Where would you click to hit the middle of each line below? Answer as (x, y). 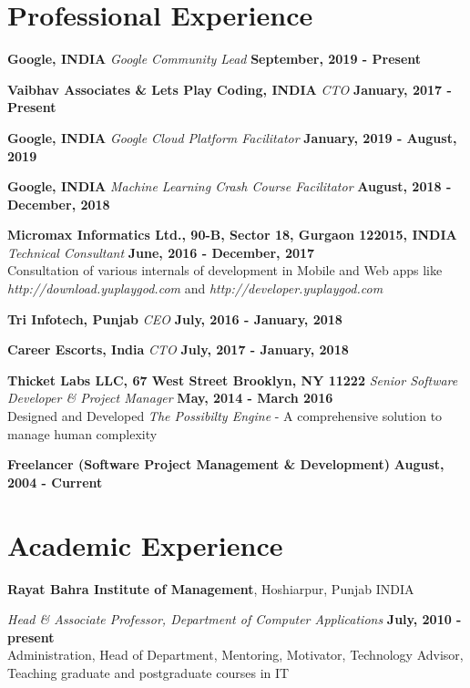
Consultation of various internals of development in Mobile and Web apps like (225, 270)
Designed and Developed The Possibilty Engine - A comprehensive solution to (225, 416)
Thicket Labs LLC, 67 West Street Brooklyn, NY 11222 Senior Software (233, 380)
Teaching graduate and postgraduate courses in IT (148, 672)
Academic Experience (145, 544)
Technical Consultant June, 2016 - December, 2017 (161, 252)
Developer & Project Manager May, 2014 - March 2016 (170, 398)
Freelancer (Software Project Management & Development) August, (226, 464)
